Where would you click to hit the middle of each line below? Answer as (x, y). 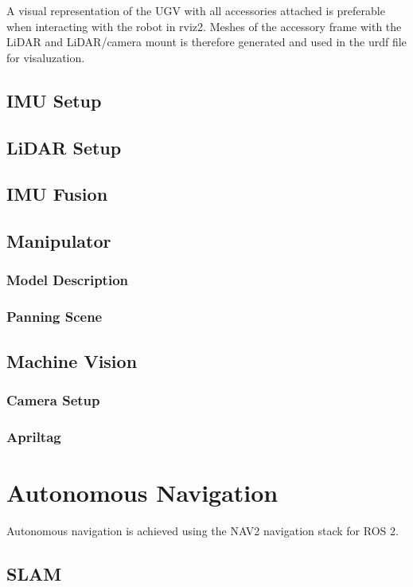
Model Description (68, 280)
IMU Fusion (57, 194)
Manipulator (59, 241)
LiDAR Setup (64, 147)
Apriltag (34, 436)
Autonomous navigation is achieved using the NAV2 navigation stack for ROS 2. (203, 530)
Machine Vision (72, 360)
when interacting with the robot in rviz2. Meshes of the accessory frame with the (204, 26)
